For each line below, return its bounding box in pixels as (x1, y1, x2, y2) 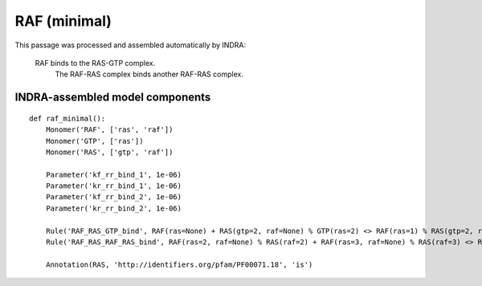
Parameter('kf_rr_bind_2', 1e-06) (45, 193, 182, 202)
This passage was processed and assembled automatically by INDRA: (14, 40, 247, 50)
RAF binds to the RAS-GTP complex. (35, 58, 156, 67)
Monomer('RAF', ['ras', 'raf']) (45, 125, 174, 134)
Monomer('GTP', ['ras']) (45, 137, 144, 145)
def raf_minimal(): (29, 113, 106, 123)
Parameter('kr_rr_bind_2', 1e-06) (45, 203, 182, 213)
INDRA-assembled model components (14, 91, 211, 104)
